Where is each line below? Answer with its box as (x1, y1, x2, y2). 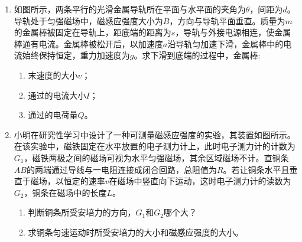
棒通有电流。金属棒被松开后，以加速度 (14, 37, 163, 50)
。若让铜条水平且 (223, 163, 290, 175)
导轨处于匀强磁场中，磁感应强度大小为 (14, 14, 163, 27)
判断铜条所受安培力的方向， (28, 206, 136, 218)
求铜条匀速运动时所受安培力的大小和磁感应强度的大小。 (28, 225, 243, 238)
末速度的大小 (28, 68, 78, 81)
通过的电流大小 (28, 89, 86, 101)
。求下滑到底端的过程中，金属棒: (134, 49, 261, 61)
